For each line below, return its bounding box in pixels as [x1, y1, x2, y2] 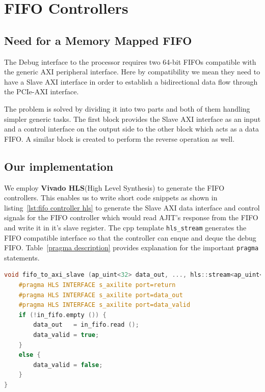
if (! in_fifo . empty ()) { [18, 311, 107, 319]
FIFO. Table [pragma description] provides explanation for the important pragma [4, 242, 259, 253]
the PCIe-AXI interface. [4, 86, 79, 97]
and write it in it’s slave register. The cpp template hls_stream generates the [4, 222, 247, 232]
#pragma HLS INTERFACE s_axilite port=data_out [18, 291, 183, 299]
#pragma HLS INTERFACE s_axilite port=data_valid [18, 301, 191, 309]
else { [18, 351, 41, 359]
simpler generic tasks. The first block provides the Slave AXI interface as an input [4, 113, 261, 124]
